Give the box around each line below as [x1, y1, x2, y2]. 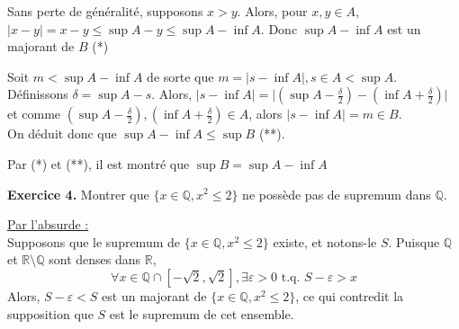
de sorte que [147, 67, 214, 85]
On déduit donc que [7, 124, 117, 143]
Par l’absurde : [7, 215, 89, 234]
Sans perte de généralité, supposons [7, 2, 203, 20]
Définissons [7, 84, 68, 103]
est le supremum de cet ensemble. [109, 304, 294, 323]
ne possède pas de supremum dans [242, 184, 431, 203]
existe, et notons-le [273, 232, 377, 251]
